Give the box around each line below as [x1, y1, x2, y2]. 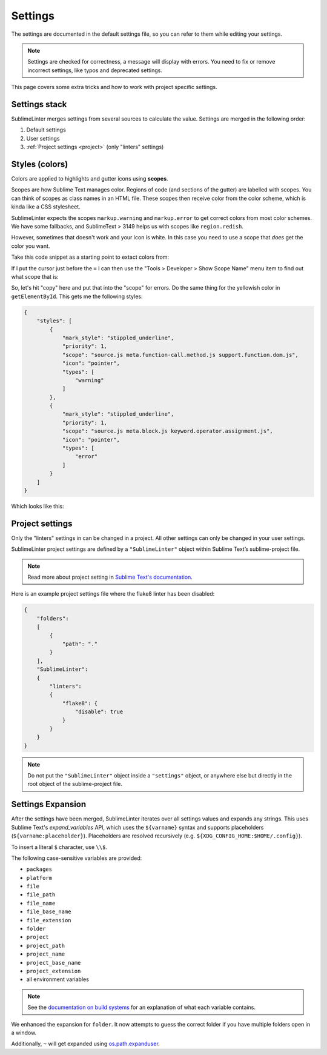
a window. [11, 1029, 37, 1036]
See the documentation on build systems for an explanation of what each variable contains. [27, 1003, 256, 1011]
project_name [26, 951, 65, 957]
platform [26, 874, 53, 881]
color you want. [11, 242, 50, 250]
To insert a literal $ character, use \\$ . [11, 843, 107, 851]
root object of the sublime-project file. [27, 780, 122, 788]
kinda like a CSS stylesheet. [11, 203, 81, 210]
